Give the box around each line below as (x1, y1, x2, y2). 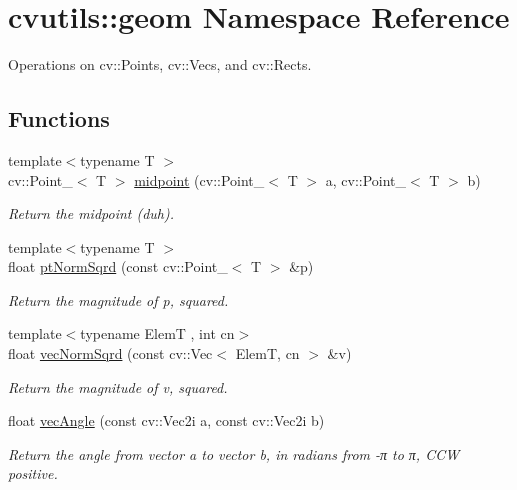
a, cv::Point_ (325, 169, 407, 190)
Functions (8, 103, 110, 134)
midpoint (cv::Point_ (134, 169, 265, 190)
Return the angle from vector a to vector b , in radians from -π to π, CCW (8, 443, 460, 464)
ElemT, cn (235, 343, 300, 364)
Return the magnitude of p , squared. (8, 289, 229, 310)
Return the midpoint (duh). (8, 203, 175, 224)
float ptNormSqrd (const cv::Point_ (8, 256, 228, 277)
